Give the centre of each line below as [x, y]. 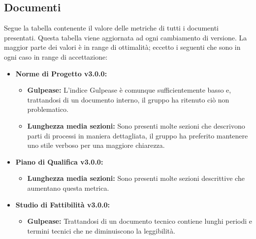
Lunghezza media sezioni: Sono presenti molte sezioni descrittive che [136, 178]
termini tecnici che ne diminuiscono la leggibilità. [101, 230]
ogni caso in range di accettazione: [56, 56]
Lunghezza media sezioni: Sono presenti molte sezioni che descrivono [136, 125]
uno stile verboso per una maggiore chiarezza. [96, 145]
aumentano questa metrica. [68, 188]
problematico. [48, 109]
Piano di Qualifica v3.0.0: [59, 161]
